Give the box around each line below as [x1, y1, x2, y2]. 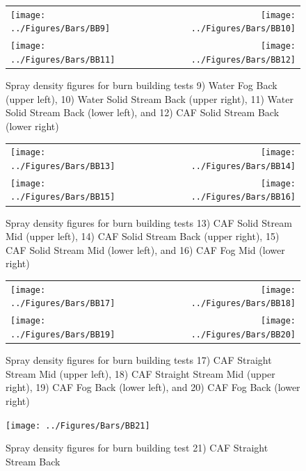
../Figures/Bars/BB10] [191, 24, 296, 34]
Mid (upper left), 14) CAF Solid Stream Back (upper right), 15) [6, 229, 280, 244]
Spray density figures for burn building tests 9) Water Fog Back [6, 78, 277, 93]
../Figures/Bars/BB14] [191, 161, 296, 171]
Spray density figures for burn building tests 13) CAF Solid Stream [6, 215, 292, 230]
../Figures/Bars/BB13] [10, 161, 115, 171]
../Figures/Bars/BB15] [10, 192, 115, 202]
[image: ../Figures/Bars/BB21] [6, 420, 150, 431]
